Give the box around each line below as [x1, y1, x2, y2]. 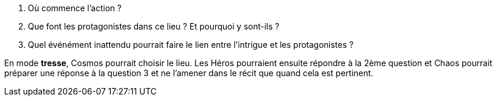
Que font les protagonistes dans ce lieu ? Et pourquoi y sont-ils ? [28, 21, 280, 31]
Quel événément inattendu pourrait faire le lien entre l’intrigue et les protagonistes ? [28, 40, 354, 50]
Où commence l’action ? [28, 3, 122, 13]
